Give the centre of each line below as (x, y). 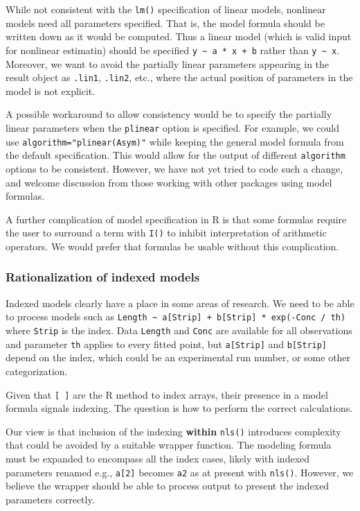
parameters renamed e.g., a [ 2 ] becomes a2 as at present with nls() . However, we (180, 472)
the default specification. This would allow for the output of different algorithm (175, 155)
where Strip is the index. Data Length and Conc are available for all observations (179, 330)
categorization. (37, 371)
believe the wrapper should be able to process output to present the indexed (168, 486)
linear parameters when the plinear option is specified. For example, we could (172, 127)
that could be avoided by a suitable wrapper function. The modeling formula (169, 445)
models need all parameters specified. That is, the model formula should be (165, 23)
